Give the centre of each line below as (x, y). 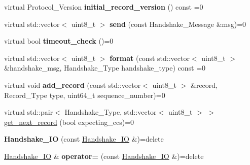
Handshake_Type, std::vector (111, 112)
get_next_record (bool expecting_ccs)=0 (69, 122)
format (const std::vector (150, 58)
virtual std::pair (29, 112)
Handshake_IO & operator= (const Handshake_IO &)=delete (104, 156)
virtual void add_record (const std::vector (73, 85)
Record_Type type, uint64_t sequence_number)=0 (85, 95)
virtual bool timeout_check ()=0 (59, 41)
